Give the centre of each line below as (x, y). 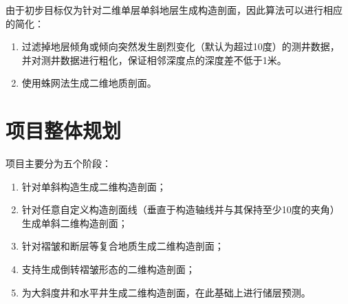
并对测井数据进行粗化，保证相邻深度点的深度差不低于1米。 (154, 59)
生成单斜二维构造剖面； (75, 222)
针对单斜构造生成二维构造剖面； (94, 186)
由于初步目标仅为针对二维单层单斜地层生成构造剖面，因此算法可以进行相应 (174, 10)
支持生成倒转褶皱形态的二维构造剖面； (108, 269)
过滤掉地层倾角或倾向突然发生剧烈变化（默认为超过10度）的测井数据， (181, 46)
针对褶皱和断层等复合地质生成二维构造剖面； (123, 246)
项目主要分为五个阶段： (58, 163)
